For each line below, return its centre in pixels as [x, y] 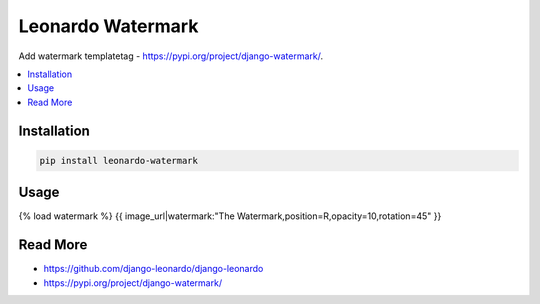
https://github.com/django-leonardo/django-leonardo [153, 269]
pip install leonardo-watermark [119, 160]
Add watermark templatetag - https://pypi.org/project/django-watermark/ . [171, 56]
